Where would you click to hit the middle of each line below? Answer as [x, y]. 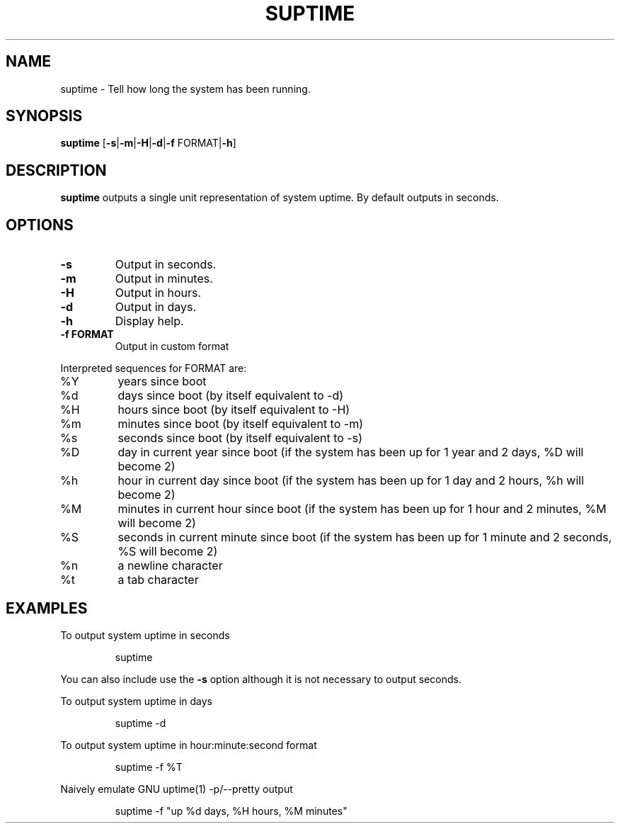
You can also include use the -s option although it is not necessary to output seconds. [261, 679]
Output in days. [156, 307]
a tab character [158, 580]
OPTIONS [40, 225]
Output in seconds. [166, 265]
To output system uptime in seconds [145, 635]
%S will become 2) [168, 552]
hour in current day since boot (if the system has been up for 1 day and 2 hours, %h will [351, 481]
